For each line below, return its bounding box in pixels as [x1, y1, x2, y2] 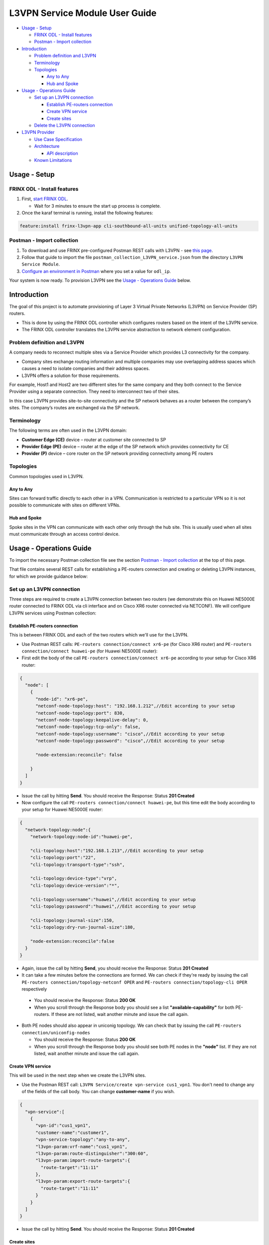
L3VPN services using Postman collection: [9, 610, 97, 616]
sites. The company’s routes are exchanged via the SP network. [9, 405, 140, 411]
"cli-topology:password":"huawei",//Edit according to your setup [30, 904, 196, 909]
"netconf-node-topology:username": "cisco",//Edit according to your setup [35, 731, 225, 737]
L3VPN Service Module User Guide [9, 7, 157, 18]
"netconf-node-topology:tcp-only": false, [35, 724, 141, 730]
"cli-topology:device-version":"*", [30, 882, 120, 888]
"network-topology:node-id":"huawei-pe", [30, 834, 133, 840]
